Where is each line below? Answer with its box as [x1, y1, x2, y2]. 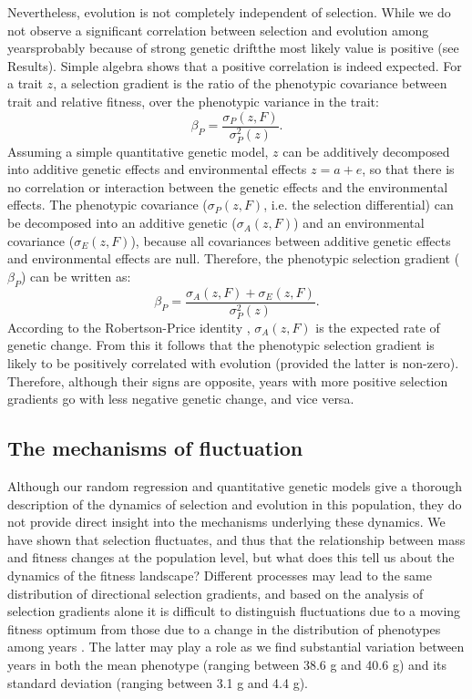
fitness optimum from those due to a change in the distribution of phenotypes [7, 619, 441, 638]
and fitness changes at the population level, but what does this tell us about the [7, 548, 455, 567]
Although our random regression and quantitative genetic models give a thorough [7, 476, 463, 495]
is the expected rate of [315, 317, 440, 336]
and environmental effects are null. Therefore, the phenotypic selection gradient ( [7, 249, 460, 268]
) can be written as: [21, 266, 131, 285]
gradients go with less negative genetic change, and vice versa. [7, 389, 354, 408]
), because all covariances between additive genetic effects [130, 231, 451, 250]
